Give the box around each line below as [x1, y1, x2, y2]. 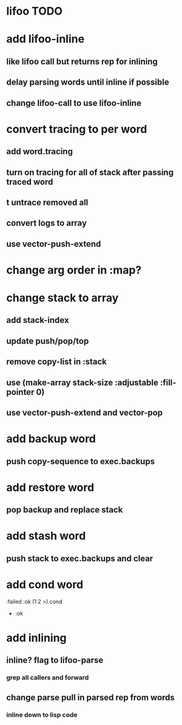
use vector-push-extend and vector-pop [6, 408, 163, 418]
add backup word [6, 432, 96, 446]
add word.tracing [6, 146, 73, 157]
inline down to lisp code [6, 710, 78, 719]
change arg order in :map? [6, 263, 142, 277]
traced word [6, 177, 53, 187]
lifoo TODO [6, 4, 62, 18]
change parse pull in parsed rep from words [6, 692, 175, 702]
